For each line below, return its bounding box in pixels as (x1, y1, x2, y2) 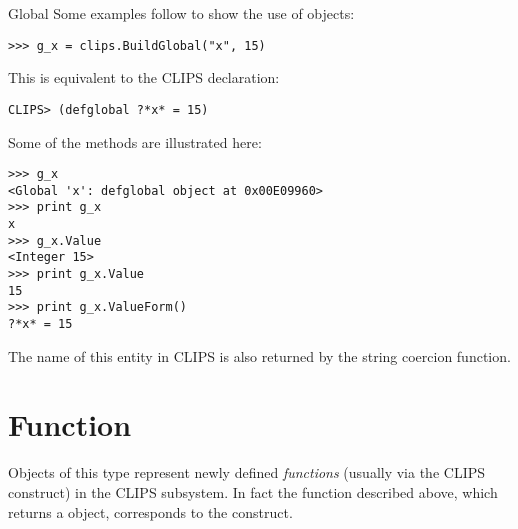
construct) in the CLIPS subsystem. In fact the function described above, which (8, 481, 498, 502)
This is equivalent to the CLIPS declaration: (8, 67, 280, 88)
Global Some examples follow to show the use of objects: (8, 3, 355, 23)
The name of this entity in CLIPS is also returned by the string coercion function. (8, 345, 511, 366)
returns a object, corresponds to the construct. (8, 501, 293, 522)
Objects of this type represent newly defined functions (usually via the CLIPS (8, 462, 486, 483)
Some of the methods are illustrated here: (8, 131, 262, 152)
